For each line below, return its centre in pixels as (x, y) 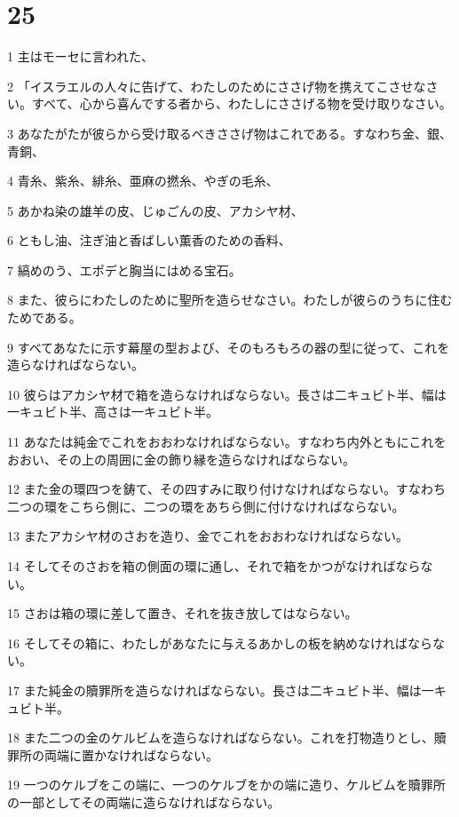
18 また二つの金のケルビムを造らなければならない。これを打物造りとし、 (221, 738)
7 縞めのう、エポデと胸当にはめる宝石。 (124, 270)
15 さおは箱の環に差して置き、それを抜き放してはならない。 (182, 613)
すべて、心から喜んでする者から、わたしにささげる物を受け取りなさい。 (241, 103)
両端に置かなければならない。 (131, 754)
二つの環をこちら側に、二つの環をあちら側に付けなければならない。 (206, 506)
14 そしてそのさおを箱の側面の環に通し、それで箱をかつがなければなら (214, 566)
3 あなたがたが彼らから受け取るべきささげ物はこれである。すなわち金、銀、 (230, 133)
